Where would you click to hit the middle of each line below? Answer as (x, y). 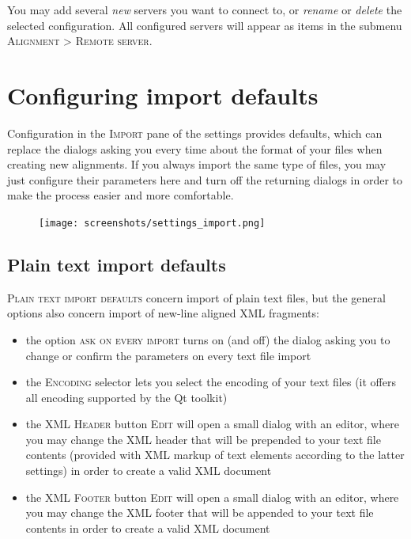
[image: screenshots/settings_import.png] (152, 223)
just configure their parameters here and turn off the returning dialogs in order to (205, 179)
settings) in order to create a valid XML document (149, 471)
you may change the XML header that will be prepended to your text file (203, 439)
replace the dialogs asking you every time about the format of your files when (195, 148)
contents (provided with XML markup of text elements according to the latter (215, 455)
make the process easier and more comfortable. (121, 195)
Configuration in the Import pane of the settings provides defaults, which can (195, 133)
